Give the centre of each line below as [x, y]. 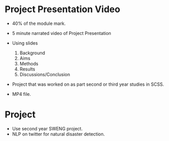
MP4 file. [22, 94]
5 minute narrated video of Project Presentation [62, 33]
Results [27, 69]
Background [32, 53]
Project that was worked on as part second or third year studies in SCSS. [88, 84]
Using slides [25, 43]
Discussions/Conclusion [45, 74]
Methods [29, 63]
